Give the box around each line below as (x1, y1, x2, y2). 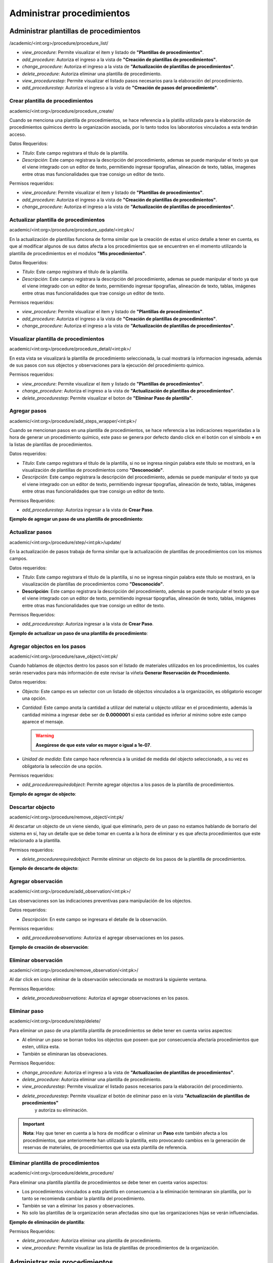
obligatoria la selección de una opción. (22, 763, 103, 769)
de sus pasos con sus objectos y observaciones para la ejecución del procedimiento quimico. (9, 362, 205, 368)
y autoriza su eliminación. (34, 1107, 88, 1113)
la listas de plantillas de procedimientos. (9, 441, 93, 447)
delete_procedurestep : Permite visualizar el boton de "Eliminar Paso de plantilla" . (22, 395, 193, 401)
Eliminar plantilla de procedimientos (9, 1159, 100, 1167)
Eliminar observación (9, 956, 63, 963)
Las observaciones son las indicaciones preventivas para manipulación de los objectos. (9, 897, 192, 904)
